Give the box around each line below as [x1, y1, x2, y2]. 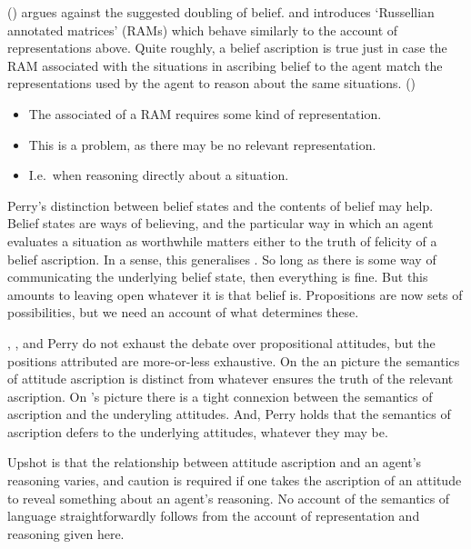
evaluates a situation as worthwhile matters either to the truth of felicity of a [7, 231, 437, 250]
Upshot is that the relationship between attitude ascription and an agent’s [7, 453, 422, 472]
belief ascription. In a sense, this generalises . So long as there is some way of [7, 249, 436, 268]
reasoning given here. [7, 524, 125, 543]
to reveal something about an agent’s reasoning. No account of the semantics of [7, 488, 450, 507]
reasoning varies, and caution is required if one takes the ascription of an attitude [7, 471, 462, 490]
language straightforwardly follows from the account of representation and [7, 506, 420, 525]
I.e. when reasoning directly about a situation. [28, 165, 289, 185]
